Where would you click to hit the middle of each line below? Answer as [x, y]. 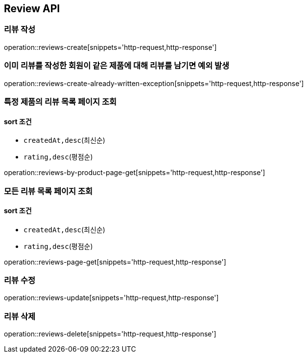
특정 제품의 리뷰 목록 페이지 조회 [60, 101]
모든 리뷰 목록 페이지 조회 [48, 191]
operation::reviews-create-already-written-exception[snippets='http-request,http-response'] [154, 83]
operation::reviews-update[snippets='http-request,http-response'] [111, 298]
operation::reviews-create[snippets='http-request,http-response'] [110, 47]
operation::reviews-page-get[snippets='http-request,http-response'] [115, 262]
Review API [32, 9]
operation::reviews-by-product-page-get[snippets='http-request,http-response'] [135, 173]
